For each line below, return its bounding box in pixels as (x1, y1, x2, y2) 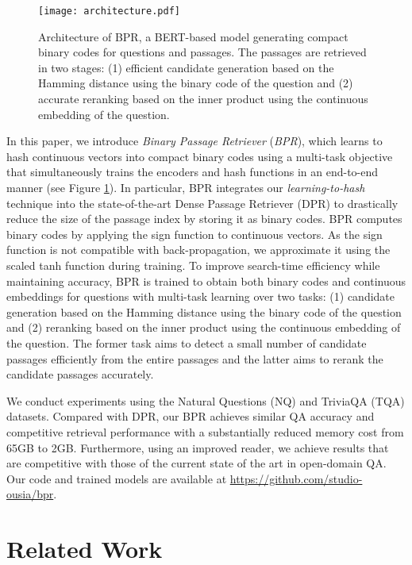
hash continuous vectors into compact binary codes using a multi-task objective (6, 148, 393, 164)
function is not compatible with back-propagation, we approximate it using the (6, 241, 391, 258)
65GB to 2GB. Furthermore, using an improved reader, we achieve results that (6, 439, 389, 455)
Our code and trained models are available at (6, 470, 227, 486)
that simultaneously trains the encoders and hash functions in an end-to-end (6, 163, 379, 180)
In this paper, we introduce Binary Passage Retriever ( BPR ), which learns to (6, 133, 383, 149)
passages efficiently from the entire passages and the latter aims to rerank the (6, 350, 383, 367)
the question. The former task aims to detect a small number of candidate (6, 334, 367, 351)
